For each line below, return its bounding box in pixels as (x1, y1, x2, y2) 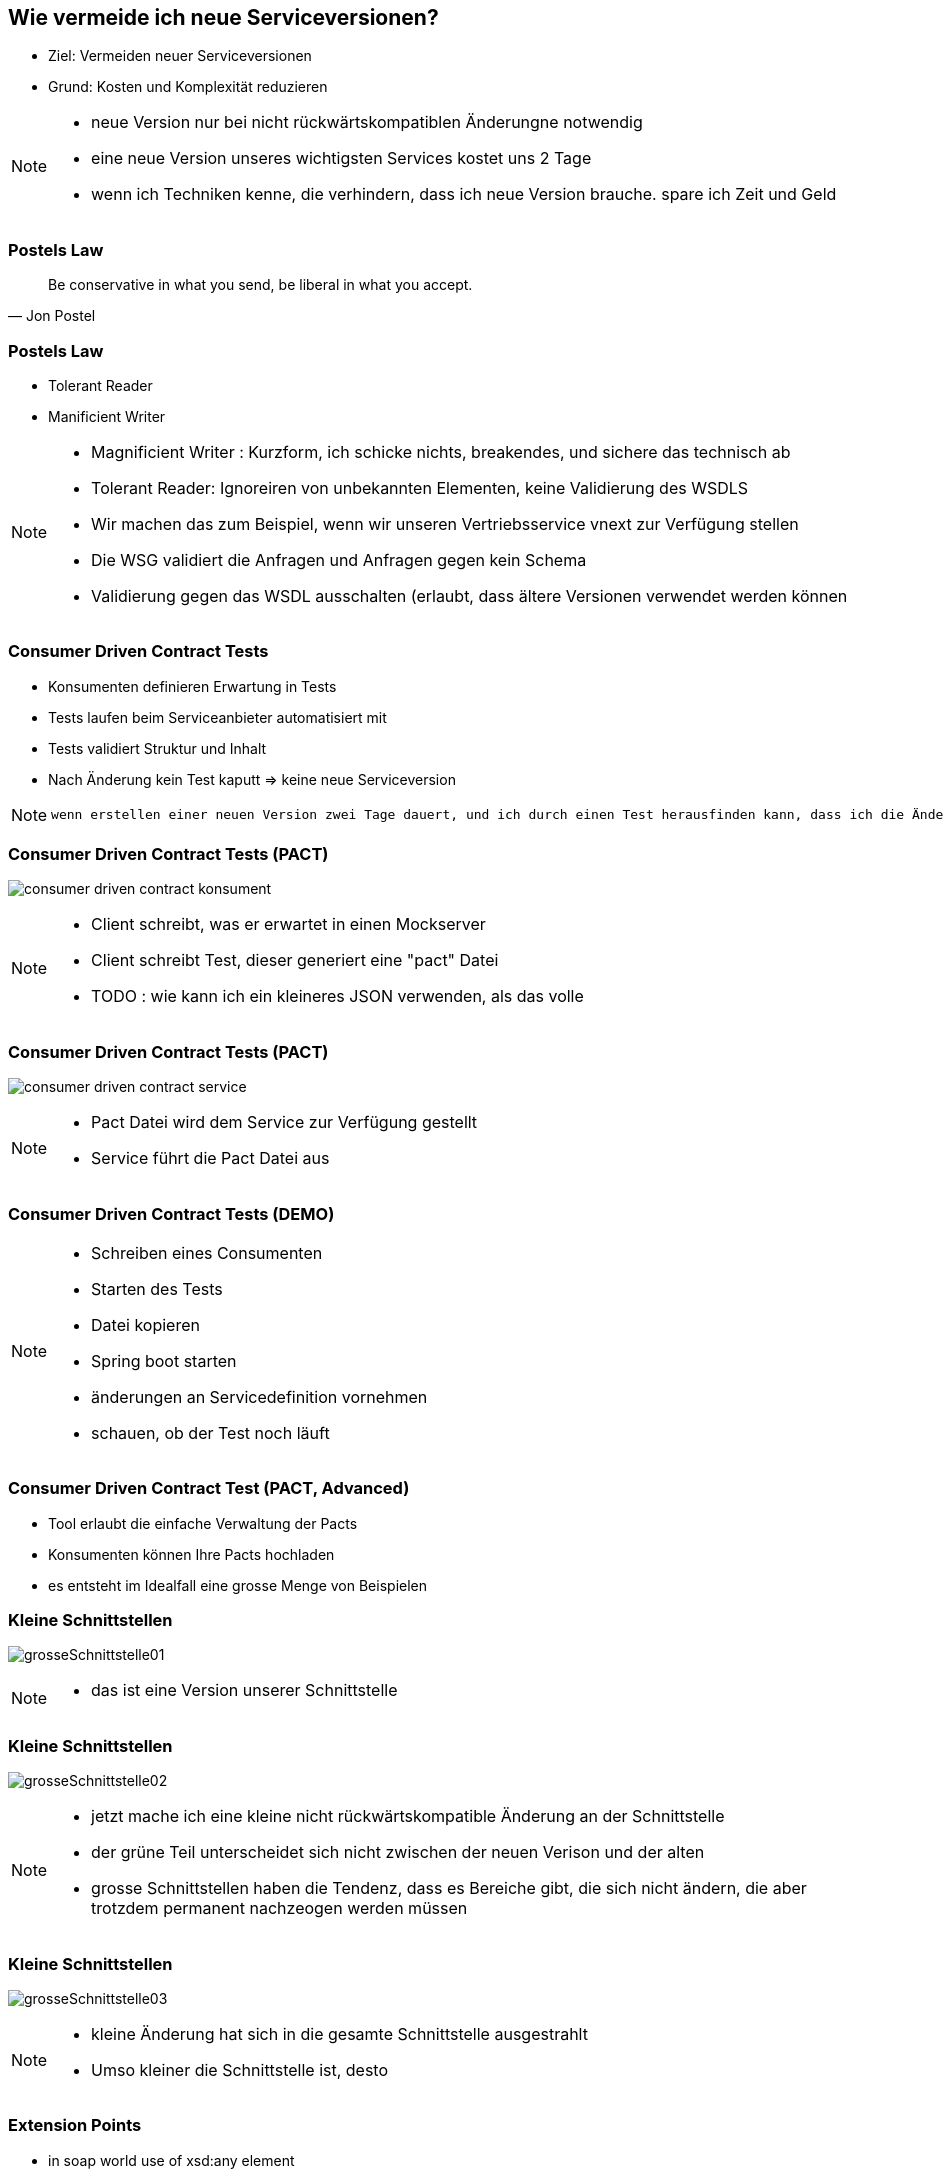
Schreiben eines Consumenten (91, 1242, 323, 1263)
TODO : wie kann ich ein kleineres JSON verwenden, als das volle (91, 986, 584, 1007)
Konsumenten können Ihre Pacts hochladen (48, 1545, 335, 1563)
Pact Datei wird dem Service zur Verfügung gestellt (91, 1112, 478, 1133)
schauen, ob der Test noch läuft (91, 1422, 330, 1443)
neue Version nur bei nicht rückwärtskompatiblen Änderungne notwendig (91, 112, 643, 133)
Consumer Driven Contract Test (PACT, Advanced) (8, 1478, 410, 1499)
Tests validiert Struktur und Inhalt (48, 739, 267, 757)
